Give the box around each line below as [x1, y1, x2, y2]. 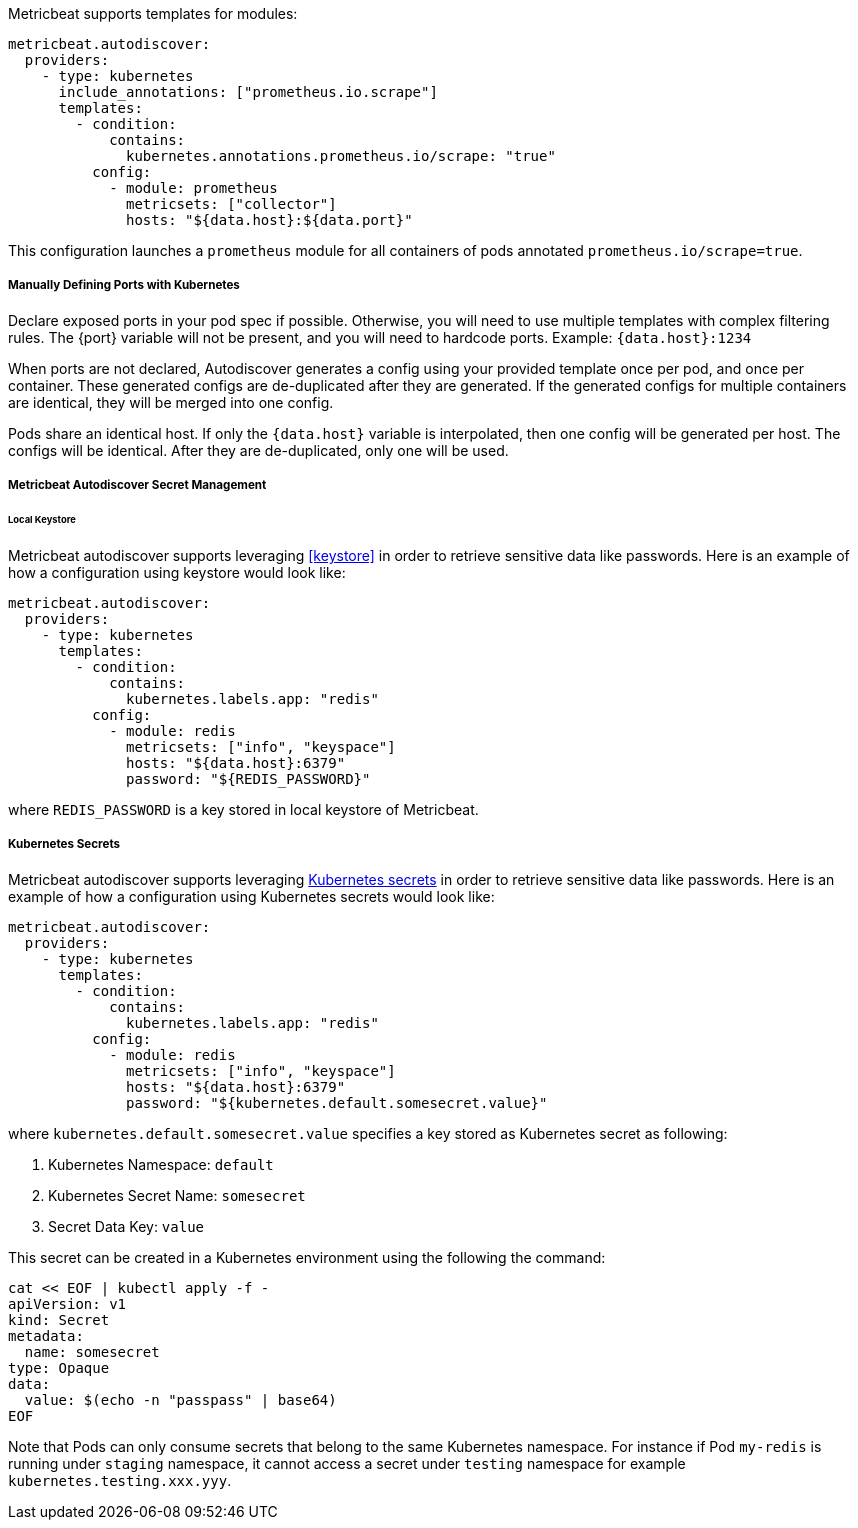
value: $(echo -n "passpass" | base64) [24, 1391, 337, 1408]
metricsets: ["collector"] [126, 196, 337, 212]
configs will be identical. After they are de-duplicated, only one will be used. [8, 441, 509, 459]
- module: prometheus [109, 180, 278, 196]
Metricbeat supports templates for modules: [8, 5, 298, 22]
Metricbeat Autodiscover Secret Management [8, 478, 267, 493]
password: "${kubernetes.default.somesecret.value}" [126, 1094, 548, 1111]
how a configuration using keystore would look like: [8, 563, 346, 581]
